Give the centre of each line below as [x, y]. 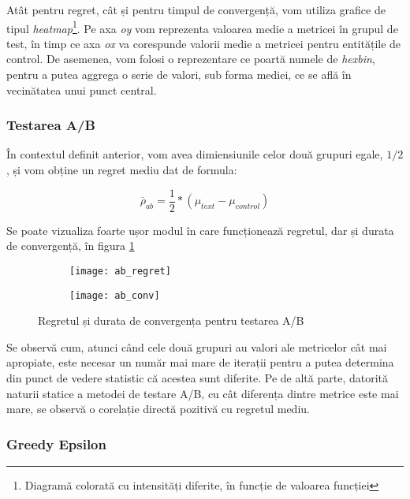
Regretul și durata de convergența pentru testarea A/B [171, 320]
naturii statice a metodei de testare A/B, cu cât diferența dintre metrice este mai [203, 393]
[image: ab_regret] [120, 271]
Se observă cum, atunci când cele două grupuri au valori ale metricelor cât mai [197, 346]
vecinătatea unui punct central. [82, 89]
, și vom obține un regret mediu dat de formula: [122, 170]
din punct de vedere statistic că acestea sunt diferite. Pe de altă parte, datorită [198, 377]
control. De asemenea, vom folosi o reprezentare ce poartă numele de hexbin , [191, 59]
